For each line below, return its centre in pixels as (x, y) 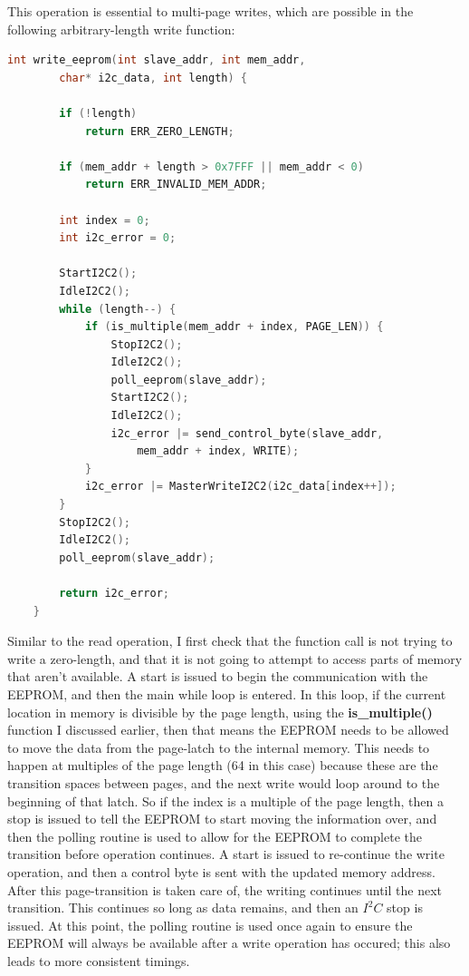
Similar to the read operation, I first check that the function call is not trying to (230, 641)
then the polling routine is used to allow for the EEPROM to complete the (215, 836)
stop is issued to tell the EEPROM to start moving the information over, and (222, 819)
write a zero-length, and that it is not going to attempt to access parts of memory (235, 658)
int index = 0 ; (105, 220)
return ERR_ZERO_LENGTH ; (159, 131)
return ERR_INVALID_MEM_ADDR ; (176, 185)
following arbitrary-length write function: (121, 29)
